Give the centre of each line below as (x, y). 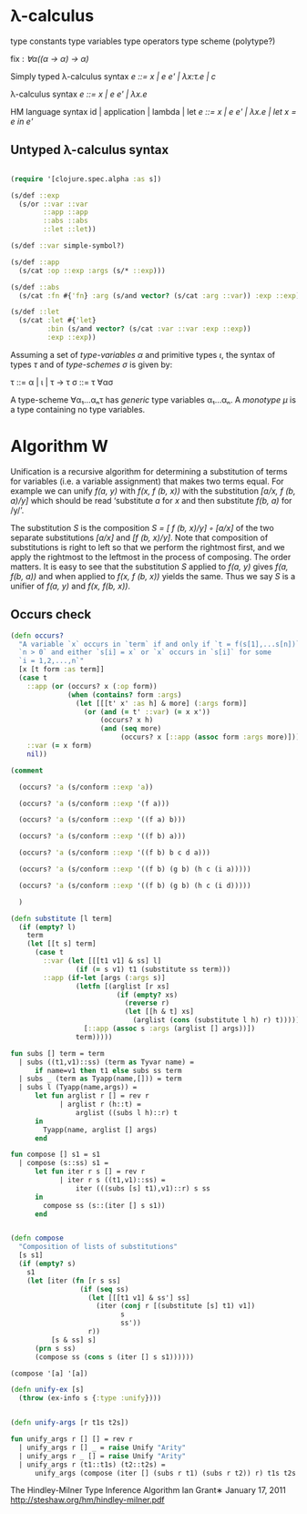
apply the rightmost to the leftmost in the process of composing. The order (151, 557)
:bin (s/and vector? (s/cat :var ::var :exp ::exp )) (149, 329)
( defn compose (37, 1238)
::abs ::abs (66, 221)
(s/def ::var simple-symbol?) (68, 246)
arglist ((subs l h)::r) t (127, 1112)
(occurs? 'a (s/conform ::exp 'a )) (86, 787)
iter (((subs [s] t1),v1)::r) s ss (143, 1188)
